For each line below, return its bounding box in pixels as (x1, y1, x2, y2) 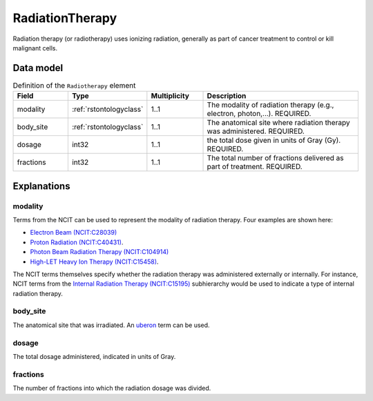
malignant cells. (12, 43, 58, 52)
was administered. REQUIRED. (207, 126, 305, 136)
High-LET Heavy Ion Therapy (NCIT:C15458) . (30, 257, 159, 266)
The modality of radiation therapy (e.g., (207, 100, 334, 110)
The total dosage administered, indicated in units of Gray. (12, 353, 176, 360)
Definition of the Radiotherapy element (12, 81, 136, 90)
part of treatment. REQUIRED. (207, 162, 303, 172)
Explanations (12, 180, 70, 192)
